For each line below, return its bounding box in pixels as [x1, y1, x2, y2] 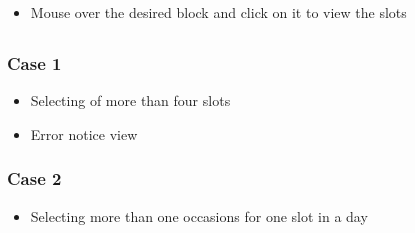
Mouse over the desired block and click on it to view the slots [30, 2, 407, 22]
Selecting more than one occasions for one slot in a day [30, 205, 368, 226]
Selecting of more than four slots [30, 90, 231, 111]
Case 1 [7, 50, 62, 75]
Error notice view [30, 123, 138, 144]
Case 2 [7, 166, 62, 191]
